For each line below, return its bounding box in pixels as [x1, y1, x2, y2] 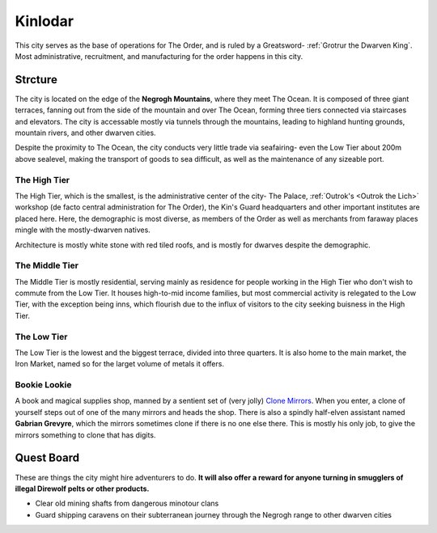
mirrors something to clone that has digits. [15, 429, 156, 440]
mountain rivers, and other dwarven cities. [15, 128, 157, 137]
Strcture [15, 73, 58, 87]
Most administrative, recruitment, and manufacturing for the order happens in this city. [15, 51, 303, 61]
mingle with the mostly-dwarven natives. [15, 225, 151, 235]
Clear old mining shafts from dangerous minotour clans [35, 498, 219, 509]
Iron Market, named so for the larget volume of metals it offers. [15, 359, 224, 369]
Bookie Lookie [15, 379, 72, 391]
